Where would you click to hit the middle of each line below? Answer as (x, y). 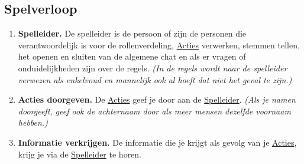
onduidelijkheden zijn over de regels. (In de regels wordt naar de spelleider (153, 68)
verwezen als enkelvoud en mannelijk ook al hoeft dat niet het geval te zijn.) (155, 79)
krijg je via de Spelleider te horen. (80, 154)
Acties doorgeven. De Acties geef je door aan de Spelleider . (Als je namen (157, 99)
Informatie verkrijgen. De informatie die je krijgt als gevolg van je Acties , (157, 142)
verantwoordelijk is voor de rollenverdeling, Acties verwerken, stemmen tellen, (159, 45)
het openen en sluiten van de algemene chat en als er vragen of (132, 56)
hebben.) (33, 122)
